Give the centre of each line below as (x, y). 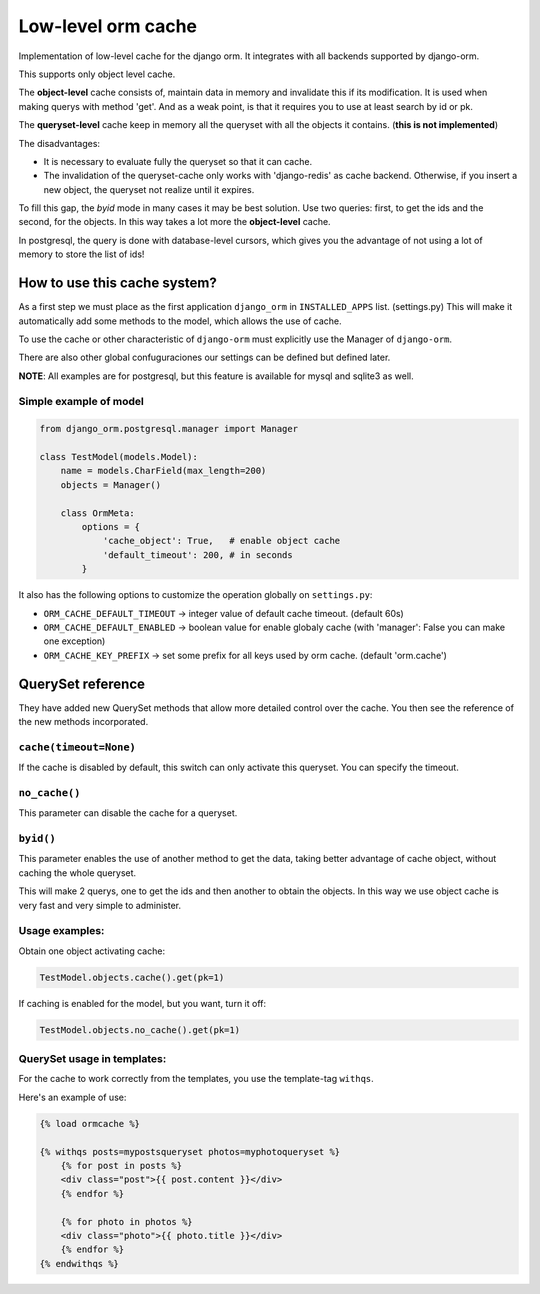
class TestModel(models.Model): (119, 457)
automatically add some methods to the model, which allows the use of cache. (180, 321)
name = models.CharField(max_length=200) (163, 471)
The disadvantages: (59, 143)
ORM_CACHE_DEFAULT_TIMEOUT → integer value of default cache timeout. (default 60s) (223, 613)
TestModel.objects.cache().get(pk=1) (132, 977)
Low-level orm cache (108, 26)
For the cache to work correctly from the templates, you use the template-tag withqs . (196, 1079)
